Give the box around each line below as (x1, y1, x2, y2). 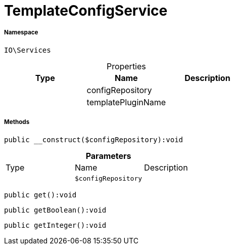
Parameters (85, 150, 131, 161)
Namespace (4, 29, 38, 36)
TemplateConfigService (4, 2, 168, 19)
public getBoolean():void (4, 205, 107, 214)
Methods (4, 118, 30, 126)
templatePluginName (86, 97, 166, 107)
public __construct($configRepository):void (4, 135, 183, 144)
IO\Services (4, 46, 51, 54)
